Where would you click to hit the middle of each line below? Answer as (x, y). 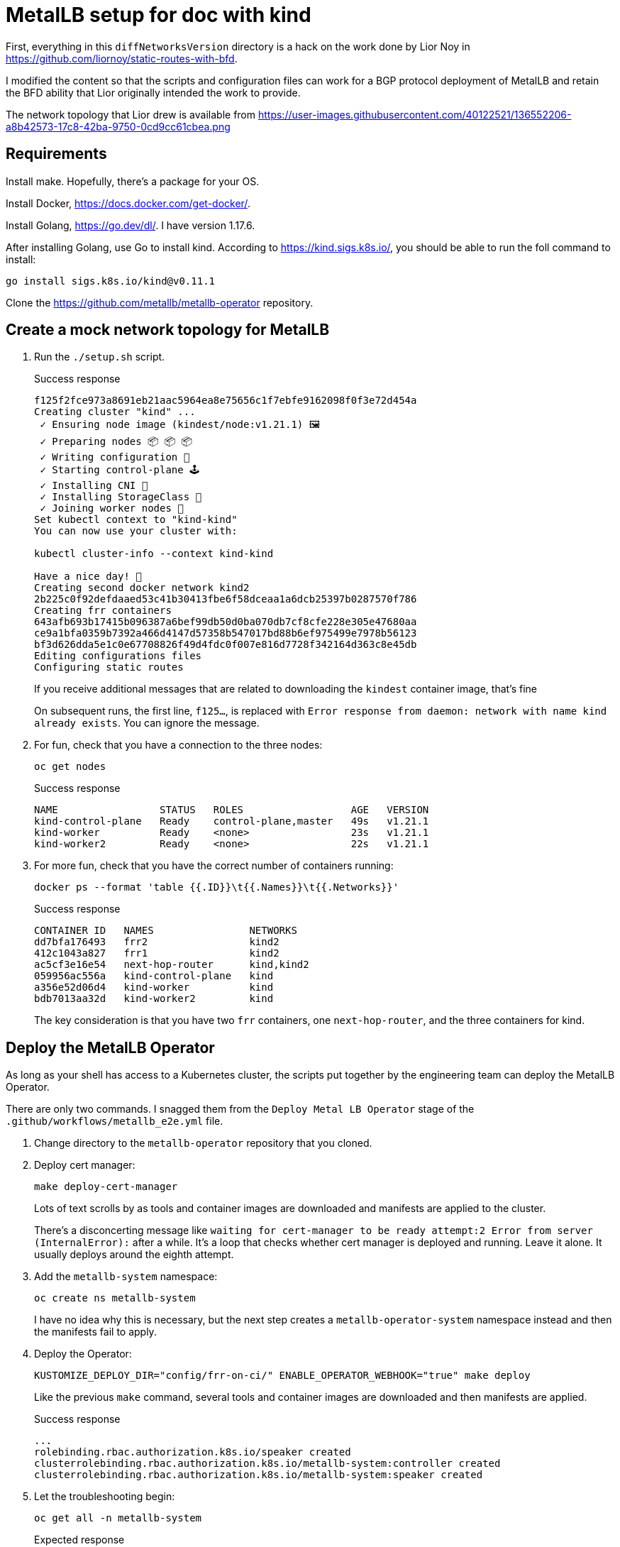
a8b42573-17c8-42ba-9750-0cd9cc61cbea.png (118, 126)
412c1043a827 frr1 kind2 (157, 953)
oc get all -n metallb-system (118, 1518)
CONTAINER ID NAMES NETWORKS (166, 931)
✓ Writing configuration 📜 (115, 457)
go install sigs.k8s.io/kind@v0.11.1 (111, 281)
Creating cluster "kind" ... (115, 412)
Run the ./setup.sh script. (100, 357)
